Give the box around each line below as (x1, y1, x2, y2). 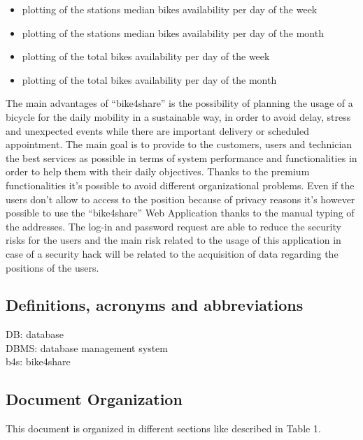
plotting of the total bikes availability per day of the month (22, 72, 277, 87)
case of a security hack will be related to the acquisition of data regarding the (6, 246, 339, 261)
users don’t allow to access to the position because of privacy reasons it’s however (6, 191, 355, 206)
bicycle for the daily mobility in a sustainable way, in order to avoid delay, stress (6, 109, 351, 124)
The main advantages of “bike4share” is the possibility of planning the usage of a (6, 96, 353, 110)
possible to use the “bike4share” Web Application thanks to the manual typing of (6, 205, 355, 220)
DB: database (6, 327, 64, 342)
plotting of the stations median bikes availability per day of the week (22, 2, 318, 16)
